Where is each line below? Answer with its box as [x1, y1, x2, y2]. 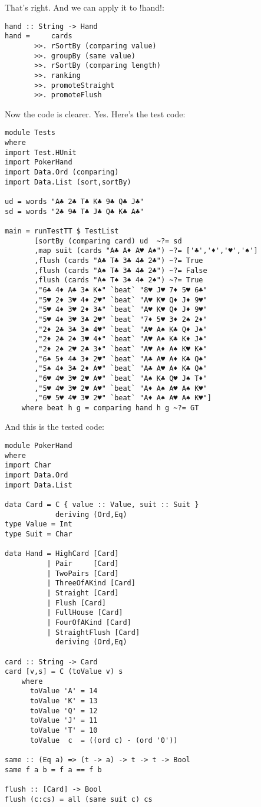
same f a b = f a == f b [5, 765, 102, 774]
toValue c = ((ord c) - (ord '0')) [29, 736, 178, 745]
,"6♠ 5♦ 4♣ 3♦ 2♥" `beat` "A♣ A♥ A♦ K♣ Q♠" [34, 354, 207, 363]
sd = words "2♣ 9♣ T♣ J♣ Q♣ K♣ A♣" [5, 207, 144, 216]
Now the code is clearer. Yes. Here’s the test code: [5, 107, 186, 120]
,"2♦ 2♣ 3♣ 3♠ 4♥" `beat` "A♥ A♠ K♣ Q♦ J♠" [34, 325, 207, 334]
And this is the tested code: [5, 420, 104, 433]
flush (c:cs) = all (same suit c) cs [5, 795, 153, 803]
